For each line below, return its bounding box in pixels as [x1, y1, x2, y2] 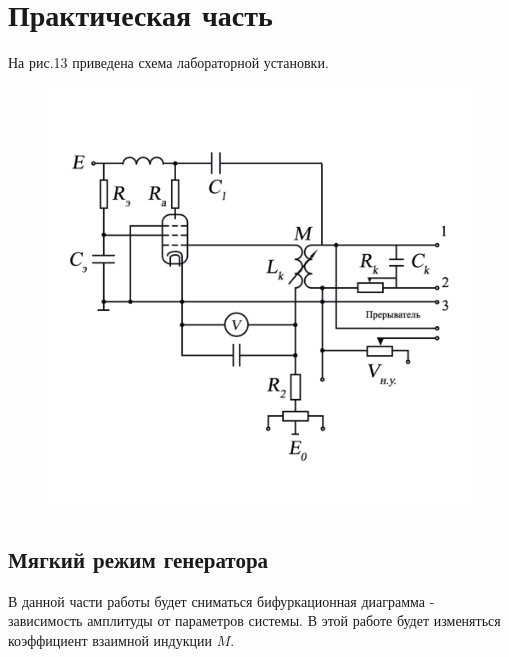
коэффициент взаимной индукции [8, 629, 212, 650]
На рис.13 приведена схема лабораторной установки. [8, 52, 329, 73]
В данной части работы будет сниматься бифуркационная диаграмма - [8, 590, 435, 611]
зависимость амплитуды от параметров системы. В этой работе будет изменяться [8, 610, 501, 631]
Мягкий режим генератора [8, 543, 269, 574]
